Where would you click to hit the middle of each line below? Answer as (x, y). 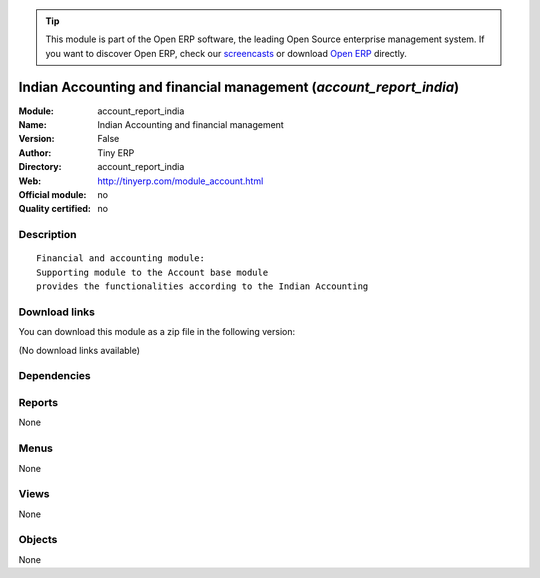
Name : (32, 125)
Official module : (52, 195)
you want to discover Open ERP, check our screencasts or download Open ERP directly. (226, 53)
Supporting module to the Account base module (152, 272)
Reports (38, 403)
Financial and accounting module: (120, 258)
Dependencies (55, 376)
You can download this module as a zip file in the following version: (157, 332)
